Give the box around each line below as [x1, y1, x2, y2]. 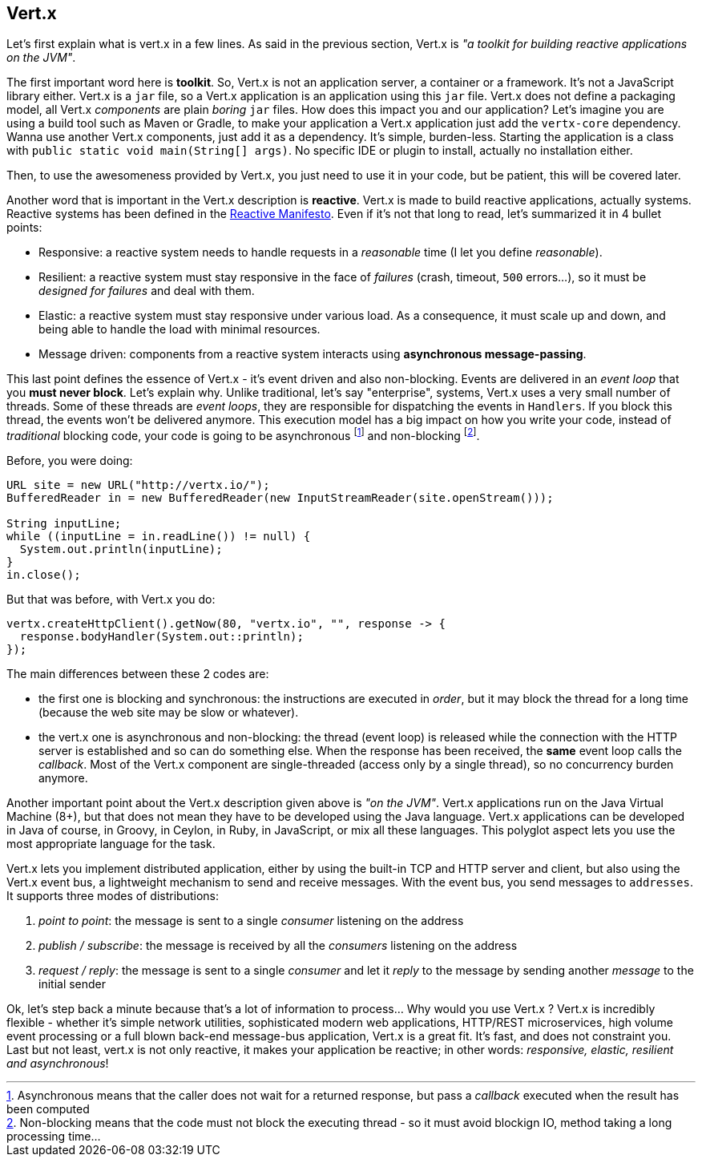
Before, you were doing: [6, 454, 133, 468]
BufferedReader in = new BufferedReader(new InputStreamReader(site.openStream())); [6, 491, 554, 505]
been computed [6, 1102, 90, 1117]
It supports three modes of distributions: [6, 889, 219, 903]
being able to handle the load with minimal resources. [38, 322, 321, 337]
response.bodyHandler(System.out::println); [19, 630, 304, 644]
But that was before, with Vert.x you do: [6, 592, 216, 607]
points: [6, 220, 42, 235]
